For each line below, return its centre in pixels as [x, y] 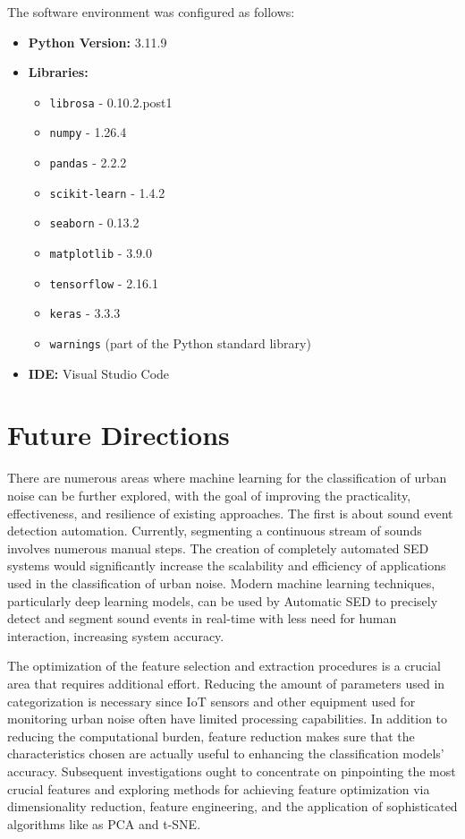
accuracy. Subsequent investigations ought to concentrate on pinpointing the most [232, 771]
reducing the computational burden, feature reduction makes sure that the [211, 736]
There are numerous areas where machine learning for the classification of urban [227, 478]
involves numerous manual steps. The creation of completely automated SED [218, 548]
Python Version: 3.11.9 [97, 42]
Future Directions [118, 435]
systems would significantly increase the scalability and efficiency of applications [227, 565]
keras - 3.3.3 [85, 313]
